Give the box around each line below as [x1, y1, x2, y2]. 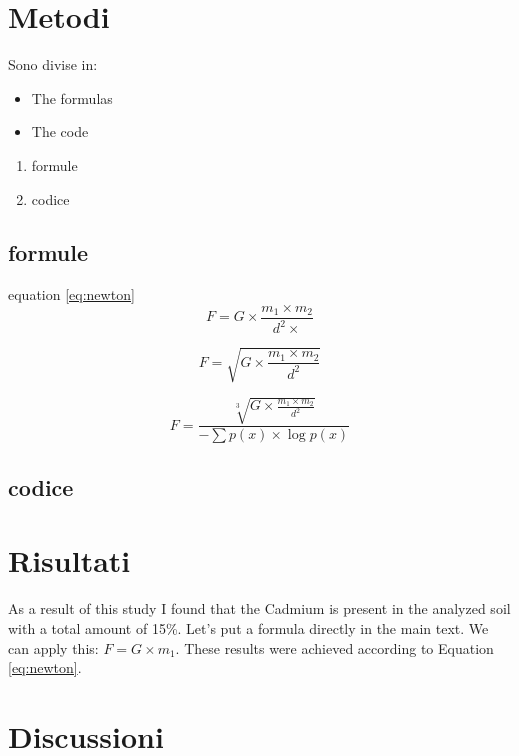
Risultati [8, 540, 131, 581]
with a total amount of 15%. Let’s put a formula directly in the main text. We [8, 617, 489, 638]
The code [31, 121, 89, 142]
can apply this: [8, 637, 99, 658]
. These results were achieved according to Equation [175, 637, 494, 658]
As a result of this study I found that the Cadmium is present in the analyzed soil [8, 598, 511, 619]
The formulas [31, 87, 113, 108]
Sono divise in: [8, 54, 98, 75]
